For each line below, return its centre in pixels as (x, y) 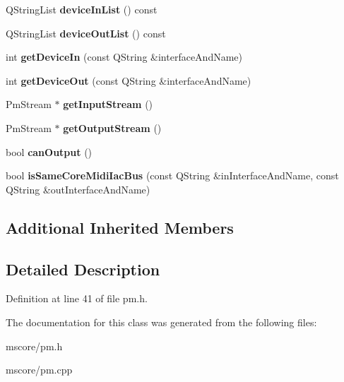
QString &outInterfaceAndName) (78, 189)
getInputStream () (108, 104)
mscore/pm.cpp (39, 370)
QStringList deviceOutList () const (86, 33)
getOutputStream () (112, 127)
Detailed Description (83, 269)
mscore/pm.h (34, 346)
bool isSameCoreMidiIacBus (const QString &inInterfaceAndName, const (172, 175)
